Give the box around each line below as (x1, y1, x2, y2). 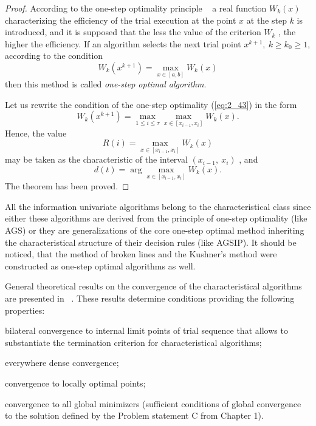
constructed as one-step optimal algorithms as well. (5, 259, 196, 272)
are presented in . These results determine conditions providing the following (5, 291, 295, 304)
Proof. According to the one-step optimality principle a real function (5, 2, 267, 14)
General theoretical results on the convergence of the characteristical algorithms (5, 280, 302, 292)
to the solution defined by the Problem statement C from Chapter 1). (5, 409, 264, 422)
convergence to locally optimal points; (5, 376, 146, 389)
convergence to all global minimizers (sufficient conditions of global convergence (5, 397, 301, 410)
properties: (5, 303, 45, 316)
